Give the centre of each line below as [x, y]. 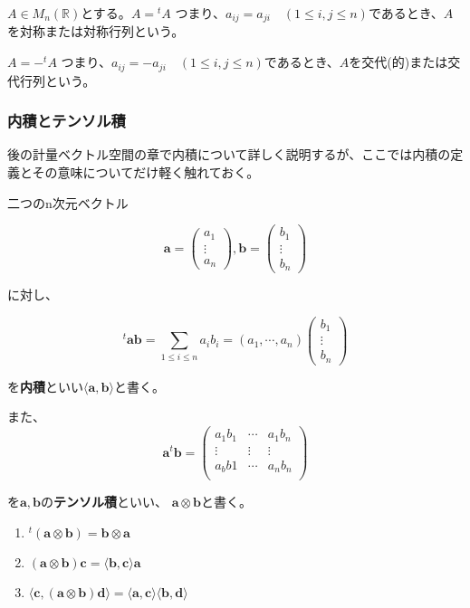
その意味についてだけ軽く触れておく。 [146, 171]
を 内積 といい [45, 386]
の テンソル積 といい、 [105, 502]
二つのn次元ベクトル [68, 202]
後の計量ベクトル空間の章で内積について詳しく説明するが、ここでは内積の [229, 154]
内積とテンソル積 [67, 121]
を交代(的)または [398, 62]
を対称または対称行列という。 [96, 31]
